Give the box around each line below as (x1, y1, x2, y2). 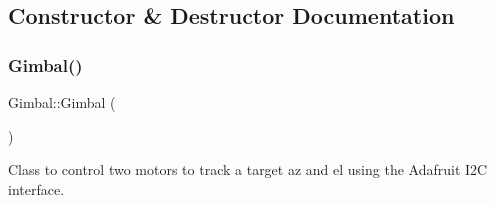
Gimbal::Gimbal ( (8, 92, 116, 112)
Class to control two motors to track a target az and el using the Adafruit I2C (8, 159, 488, 180)
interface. (8, 178, 65, 199)
